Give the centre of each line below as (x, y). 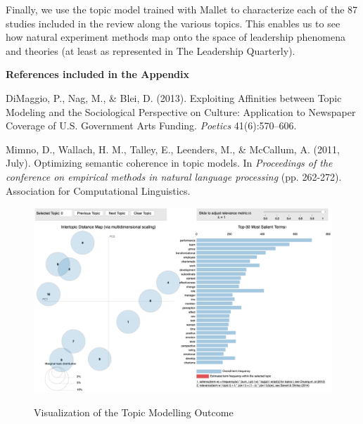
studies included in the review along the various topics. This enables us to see (173, 23)
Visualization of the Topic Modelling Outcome (134, 412)
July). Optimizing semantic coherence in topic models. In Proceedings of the (169, 163)
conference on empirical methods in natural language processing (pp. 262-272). (174, 176)
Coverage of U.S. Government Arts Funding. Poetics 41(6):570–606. (151, 126)
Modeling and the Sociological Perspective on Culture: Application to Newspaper (181, 111)
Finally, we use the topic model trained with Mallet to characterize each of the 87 (182, 9)
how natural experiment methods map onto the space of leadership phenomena (176, 37)
